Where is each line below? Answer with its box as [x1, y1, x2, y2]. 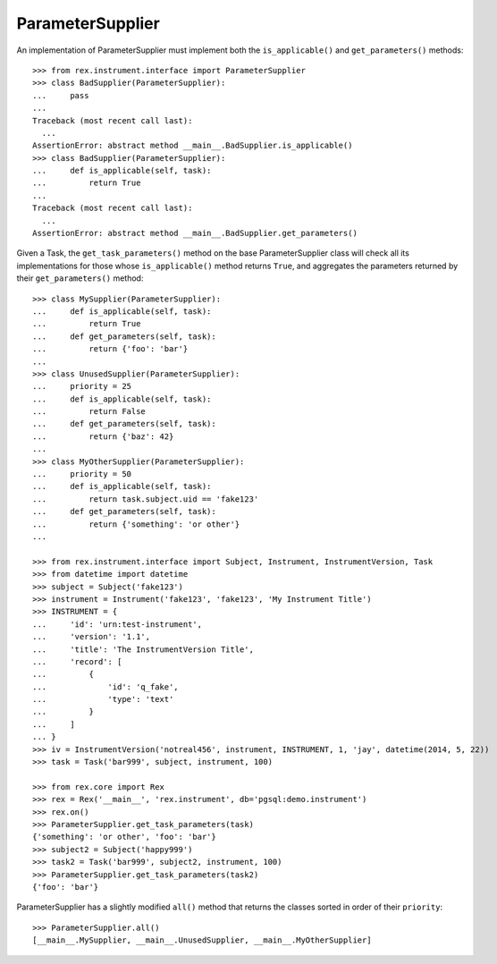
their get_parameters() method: [16, 273, 144, 283]
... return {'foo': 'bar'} [32, 344, 189, 354]
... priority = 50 [32, 469, 132, 479]
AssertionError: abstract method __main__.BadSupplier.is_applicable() [32, 140, 353, 151]
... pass [32, 90, 89, 100]
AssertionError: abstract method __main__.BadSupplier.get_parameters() [32, 228, 358, 239]
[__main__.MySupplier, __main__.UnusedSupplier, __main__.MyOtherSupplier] [32, 935, 372, 945]
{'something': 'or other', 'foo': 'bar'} [32, 832, 216, 842]
